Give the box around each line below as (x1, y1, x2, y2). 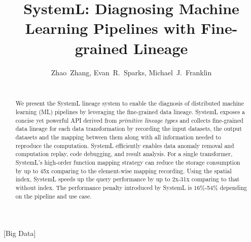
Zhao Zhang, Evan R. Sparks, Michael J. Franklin (51, 67, 212, 77)
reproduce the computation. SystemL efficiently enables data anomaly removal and (15, 141, 234, 150)
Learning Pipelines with (25, 18, 196, 38)
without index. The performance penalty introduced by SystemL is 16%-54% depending (15, 183, 247, 192)
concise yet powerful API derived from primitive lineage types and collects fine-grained (15, 116, 243, 124)
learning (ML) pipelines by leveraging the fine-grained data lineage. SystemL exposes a (15, 108, 245, 116)
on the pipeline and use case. (15, 191, 92, 200)
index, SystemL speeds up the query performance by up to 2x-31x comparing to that (15, 175, 240, 183)
